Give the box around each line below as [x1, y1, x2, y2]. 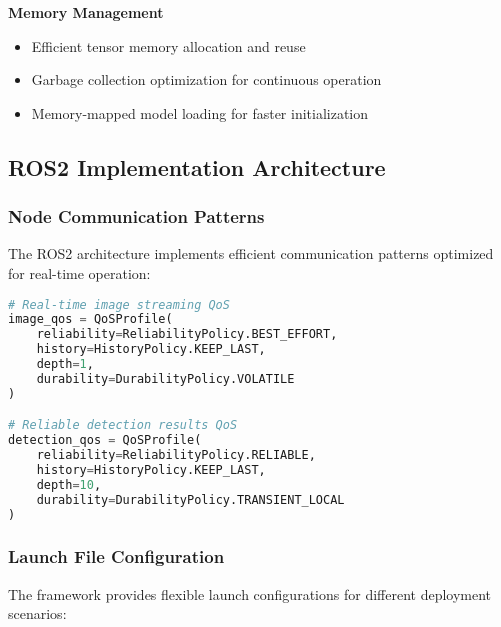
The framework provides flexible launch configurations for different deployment [8, 583, 492, 604]
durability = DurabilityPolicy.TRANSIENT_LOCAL [36, 492, 345, 507]
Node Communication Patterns [8, 204, 265, 229]
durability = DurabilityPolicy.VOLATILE [36, 371, 295, 386]
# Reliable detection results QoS [8, 418, 238, 433]
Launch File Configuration [8, 544, 225, 569]
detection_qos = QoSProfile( [8, 433, 202, 448]
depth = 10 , [36, 477, 102, 492]
